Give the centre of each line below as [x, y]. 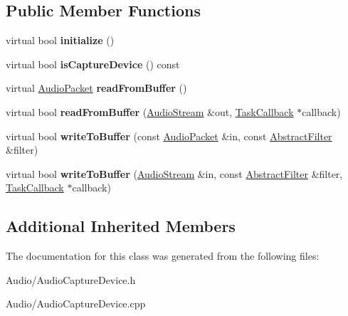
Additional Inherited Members [121, 226]
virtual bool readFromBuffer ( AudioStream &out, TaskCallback [150, 111]
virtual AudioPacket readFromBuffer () [96, 88]
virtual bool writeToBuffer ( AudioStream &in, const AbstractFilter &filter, [174, 173]
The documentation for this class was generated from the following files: [163, 256]
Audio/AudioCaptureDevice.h [71, 279]
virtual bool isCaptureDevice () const [93, 64]
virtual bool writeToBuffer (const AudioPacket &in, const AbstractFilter [169, 136]
